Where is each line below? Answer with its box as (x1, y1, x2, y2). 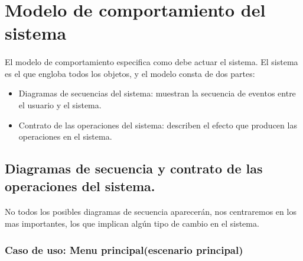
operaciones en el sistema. (18, 130, 112, 143)
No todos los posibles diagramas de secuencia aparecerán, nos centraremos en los (5, 205, 297, 218)
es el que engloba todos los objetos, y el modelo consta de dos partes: (5, 67, 255, 79)
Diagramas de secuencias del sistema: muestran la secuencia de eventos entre (18, 87, 296, 99)
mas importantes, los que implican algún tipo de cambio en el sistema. (5, 217, 259, 230)
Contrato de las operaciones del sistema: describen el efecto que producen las (18, 118, 297, 131)
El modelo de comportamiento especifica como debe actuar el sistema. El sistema (5, 56, 298, 68)
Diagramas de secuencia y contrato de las (5, 159, 263, 178)
